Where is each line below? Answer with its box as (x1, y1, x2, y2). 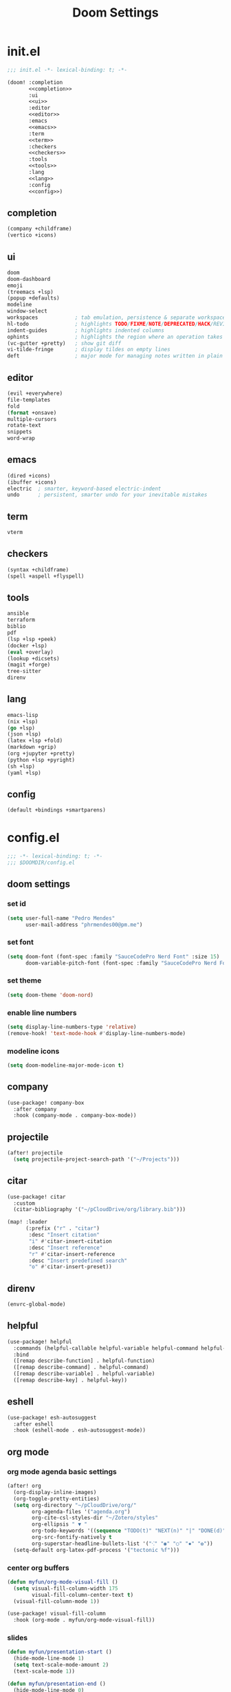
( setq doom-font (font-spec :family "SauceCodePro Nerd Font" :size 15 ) (7, 953, 220, 960)
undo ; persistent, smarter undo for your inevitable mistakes (7, 491, 208, 498)
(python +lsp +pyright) (7, 756, 76, 763)
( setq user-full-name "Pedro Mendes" (7, 914, 115, 922)
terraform (7, 616, 36, 624)
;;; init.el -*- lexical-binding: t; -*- (7, 66, 128, 73)
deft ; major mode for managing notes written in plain (7, 353, 223, 360)
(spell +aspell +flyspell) (7, 573, 85, 580)
